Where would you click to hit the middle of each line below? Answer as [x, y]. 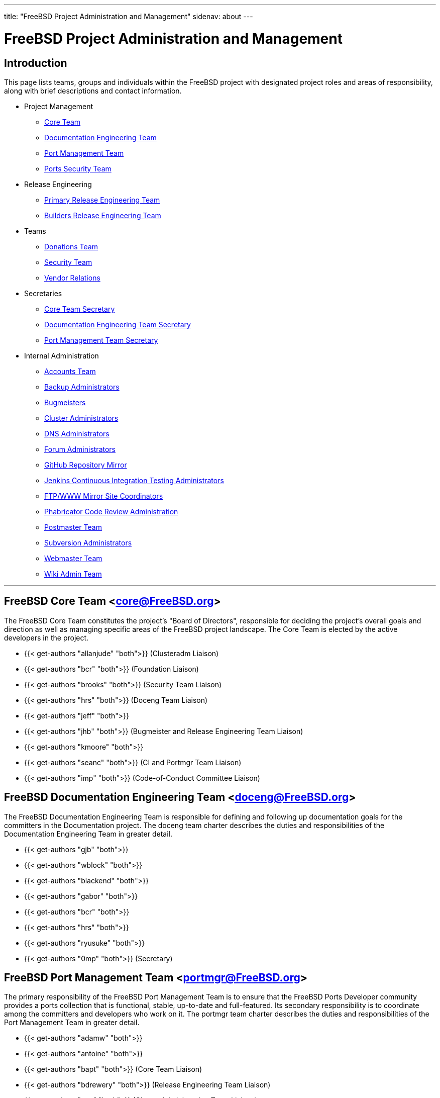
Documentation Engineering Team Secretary [118, 324]
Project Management [59, 106]
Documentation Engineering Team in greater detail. [88, 834]
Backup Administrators [82, 387]
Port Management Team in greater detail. [72, 1023]
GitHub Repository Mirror [86, 465]
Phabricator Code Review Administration [111, 511]
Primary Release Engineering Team [102, 200]
